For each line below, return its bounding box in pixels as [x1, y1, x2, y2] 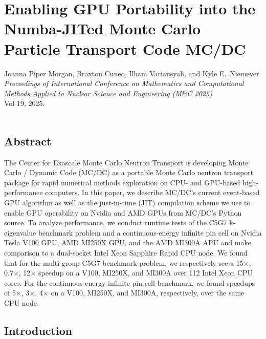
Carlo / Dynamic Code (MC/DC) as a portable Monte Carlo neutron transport [4, 167, 254, 178]
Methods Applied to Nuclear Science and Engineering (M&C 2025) [4, 88, 212, 98]
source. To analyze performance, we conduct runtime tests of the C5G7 [4, 217, 227, 228]
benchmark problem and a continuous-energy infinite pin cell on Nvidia [38, 227, 262, 238]
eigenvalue [4, 227, 36, 238]
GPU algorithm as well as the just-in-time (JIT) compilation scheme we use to [4, 197, 251, 208]
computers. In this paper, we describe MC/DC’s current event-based [45, 187, 260, 198]
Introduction [4, 322, 73, 338]
